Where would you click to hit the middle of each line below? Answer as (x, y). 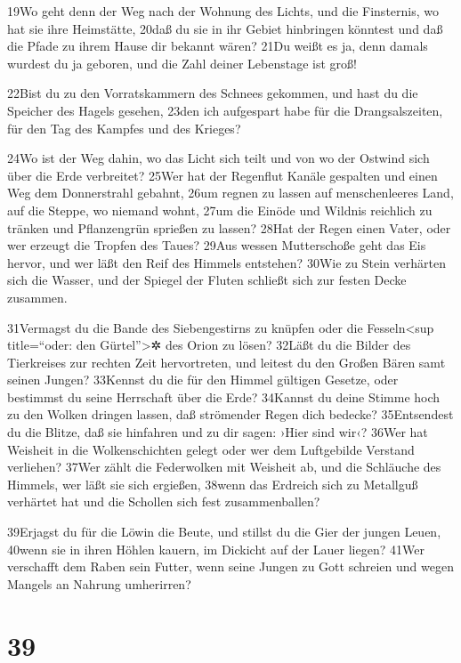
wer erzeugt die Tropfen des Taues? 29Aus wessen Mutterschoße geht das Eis (217, 245)
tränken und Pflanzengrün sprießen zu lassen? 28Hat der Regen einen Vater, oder (229, 227)
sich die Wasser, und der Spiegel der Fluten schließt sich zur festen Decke (207, 280)
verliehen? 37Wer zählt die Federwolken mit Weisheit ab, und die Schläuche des (224, 467)
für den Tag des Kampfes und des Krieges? (124, 128)
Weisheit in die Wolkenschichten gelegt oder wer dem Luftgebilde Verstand (211, 449)
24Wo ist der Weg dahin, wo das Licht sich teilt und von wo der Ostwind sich (218, 158)
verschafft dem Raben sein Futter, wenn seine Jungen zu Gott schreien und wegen (230, 566)
